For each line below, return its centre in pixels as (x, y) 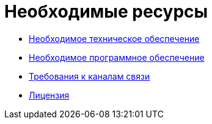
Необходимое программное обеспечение (117, 57)
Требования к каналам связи (90, 76)
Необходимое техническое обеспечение (114, 38)
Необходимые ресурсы (106, 12)
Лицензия (49, 95)
